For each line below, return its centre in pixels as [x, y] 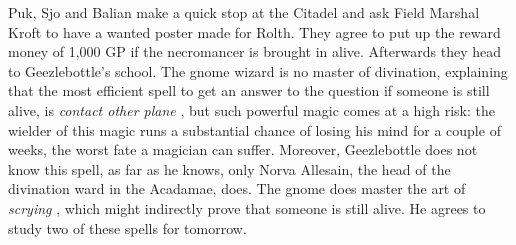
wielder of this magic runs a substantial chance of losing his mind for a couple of [254, 129]
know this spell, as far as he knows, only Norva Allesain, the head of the [229, 168]
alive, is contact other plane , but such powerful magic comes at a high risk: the [251, 109]
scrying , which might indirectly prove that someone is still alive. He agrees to [247, 207]
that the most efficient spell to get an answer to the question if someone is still [249, 90]
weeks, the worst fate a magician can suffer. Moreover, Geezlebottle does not [243, 149]
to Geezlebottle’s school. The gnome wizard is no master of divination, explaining [258, 70]
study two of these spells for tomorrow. [127, 227]
